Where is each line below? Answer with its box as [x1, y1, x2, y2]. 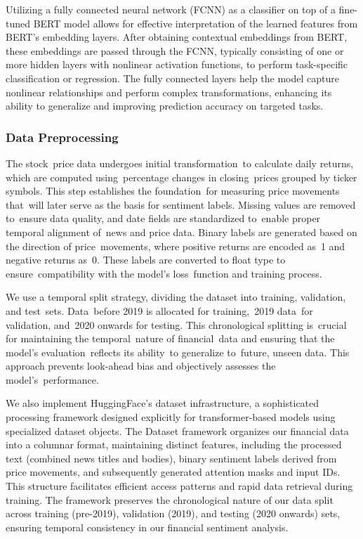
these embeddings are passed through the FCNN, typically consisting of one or [6, 43, 344, 58]
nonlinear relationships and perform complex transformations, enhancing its [6, 84, 332, 99]
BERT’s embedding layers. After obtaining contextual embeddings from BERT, [6, 30, 348, 44]
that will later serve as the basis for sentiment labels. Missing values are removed [6, 197, 356, 212]
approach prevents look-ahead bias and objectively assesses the [6, 358, 276, 373]
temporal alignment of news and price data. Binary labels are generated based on [6, 224, 357, 239]
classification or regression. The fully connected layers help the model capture [6, 70, 340, 85]
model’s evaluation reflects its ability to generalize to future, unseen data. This [6, 344, 350, 359]
